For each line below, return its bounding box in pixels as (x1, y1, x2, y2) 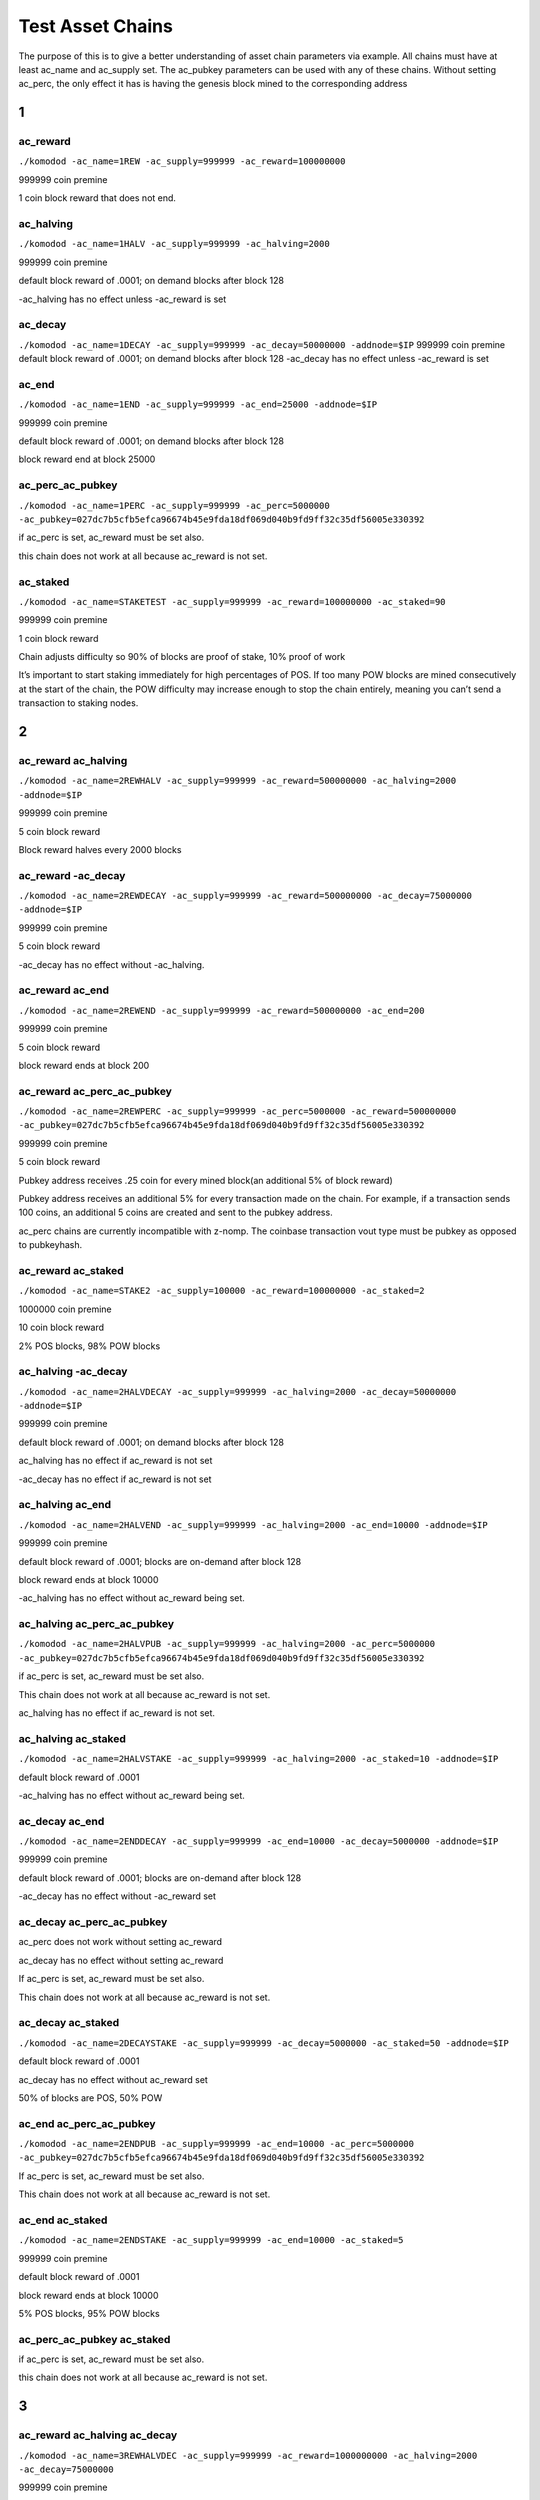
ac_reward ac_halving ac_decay (18, 2428, 178, 2442)
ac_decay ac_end (18, 1814, 105, 1828)
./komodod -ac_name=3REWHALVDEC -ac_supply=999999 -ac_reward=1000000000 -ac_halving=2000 (18, 2450, 478, 2461)
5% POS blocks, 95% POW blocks (18, 2307, 160, 2319)
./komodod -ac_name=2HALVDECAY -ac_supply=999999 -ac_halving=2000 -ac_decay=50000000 (18, 1386, 457, 1397)
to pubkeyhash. (18, 1239, 83, 1251)
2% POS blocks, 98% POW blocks (18, 1340, 161, 1352)
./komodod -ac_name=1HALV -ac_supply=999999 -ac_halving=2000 (18, 238, 330, 250)
